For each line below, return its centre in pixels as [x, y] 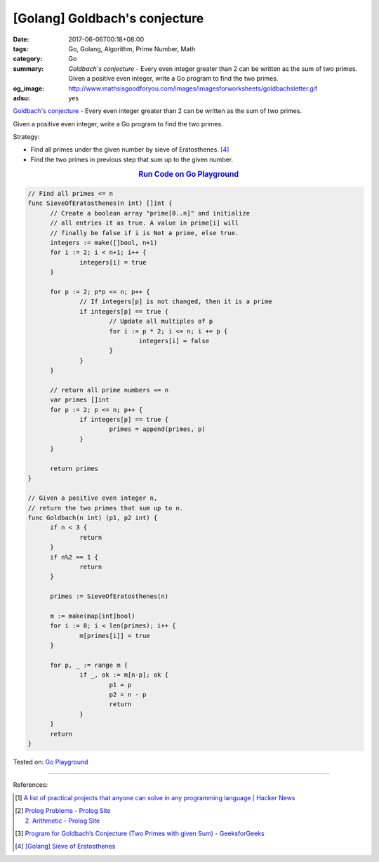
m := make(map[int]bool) [93, 616]
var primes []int [80, 400]
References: [31, 785]
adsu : [22, 98]
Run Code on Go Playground [188, 174]
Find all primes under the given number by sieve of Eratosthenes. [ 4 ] [130, 150]
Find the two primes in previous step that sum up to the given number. [132, 159]
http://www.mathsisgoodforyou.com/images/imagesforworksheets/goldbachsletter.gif [193, 88]
